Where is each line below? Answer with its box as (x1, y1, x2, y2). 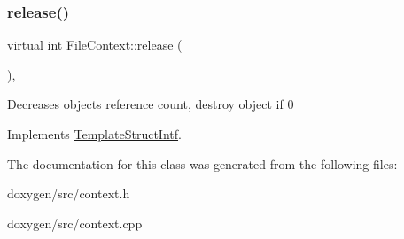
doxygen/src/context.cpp (7, 213, 143, 232)
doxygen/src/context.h (7, 184, 130, 203)
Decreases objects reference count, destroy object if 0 (7, 95, 294, 113)
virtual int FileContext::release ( (7, 35, 183, 54)
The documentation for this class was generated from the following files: (7, 154, 398, 173)
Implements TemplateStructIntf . (7, 125, 182, 143)
